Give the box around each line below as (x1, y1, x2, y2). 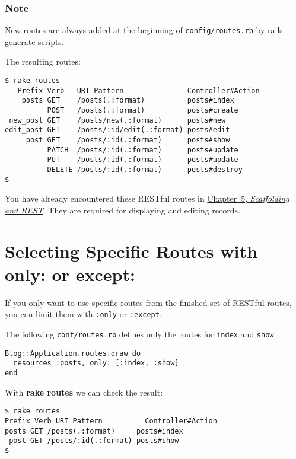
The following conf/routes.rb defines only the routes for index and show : (5, 328, 276, 340)
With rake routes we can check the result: (5, 385, 163, 398)
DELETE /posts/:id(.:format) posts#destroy (47, 165, 243, 174)
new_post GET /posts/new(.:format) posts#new (9, 116, 226, 125)
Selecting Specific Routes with (5, 238, 257, 263)
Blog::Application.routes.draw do (5, 349, 141, 358)
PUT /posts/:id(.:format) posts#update (47, 155, 238, 164)
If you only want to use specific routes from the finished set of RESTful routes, (5, 296, 292, 308)
